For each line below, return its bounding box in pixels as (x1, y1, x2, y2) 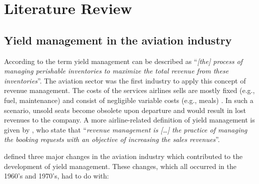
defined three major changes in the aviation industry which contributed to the (4, 150, 243, 161)
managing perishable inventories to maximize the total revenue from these (4, 65, 229, 76)
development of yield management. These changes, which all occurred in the (4, 160, 237, 171)
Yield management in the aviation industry (4, 32, 232, 47)
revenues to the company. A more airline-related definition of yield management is (4, 114, 255, 125)
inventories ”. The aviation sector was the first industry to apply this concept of (4, 75, 246, 85)
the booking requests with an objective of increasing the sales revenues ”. (4, 134, 220, 144)
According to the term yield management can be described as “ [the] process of (4, 55, 243, 66)
